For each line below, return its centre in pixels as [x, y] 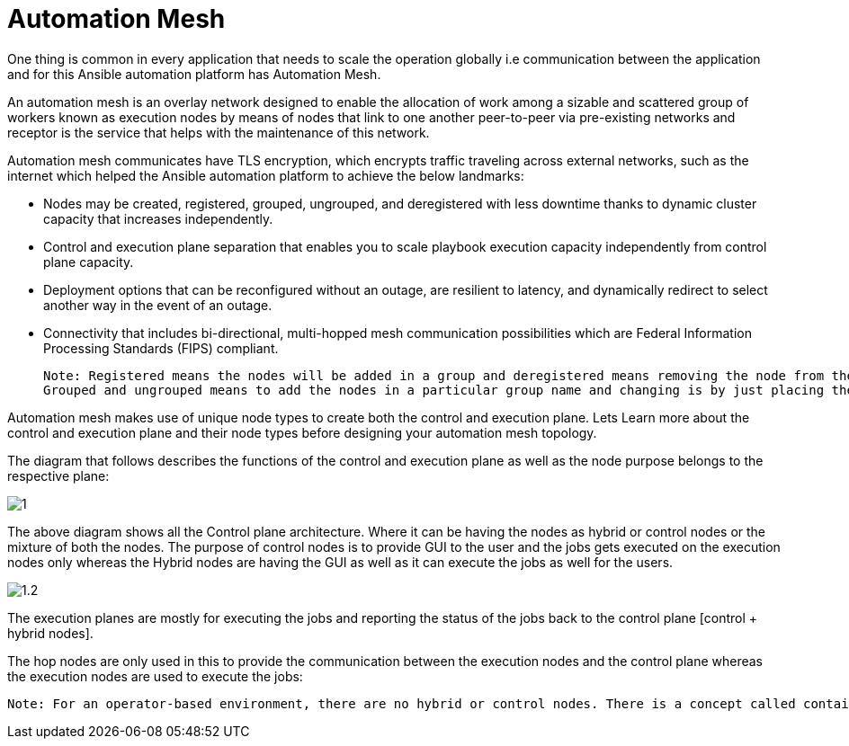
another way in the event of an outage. [158, 305]
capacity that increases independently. [158, 218]
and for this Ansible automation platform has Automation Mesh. [194, 74]
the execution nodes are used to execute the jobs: [155, 676]
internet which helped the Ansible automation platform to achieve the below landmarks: [266, 175]
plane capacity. [89, 262]
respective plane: [58, 475]
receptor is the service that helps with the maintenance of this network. [219, 132]
